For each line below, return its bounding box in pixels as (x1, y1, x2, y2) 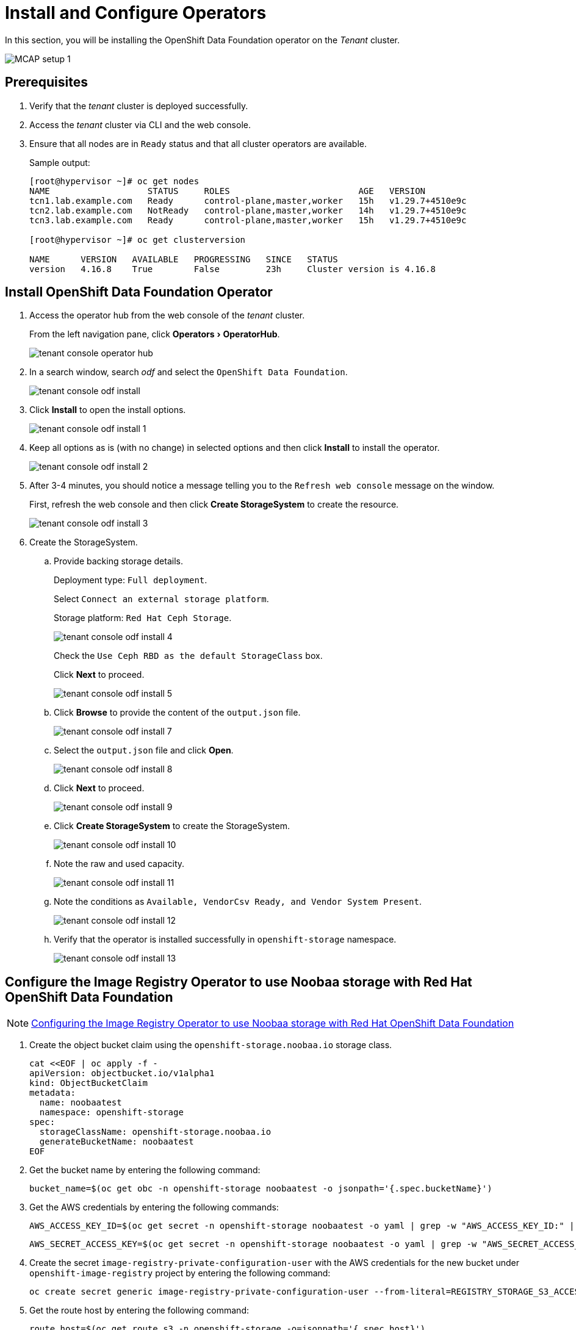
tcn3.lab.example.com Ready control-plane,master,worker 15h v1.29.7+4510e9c (29, 215, 467, 225)
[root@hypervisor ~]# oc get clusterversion (29, 234, 246, 245)
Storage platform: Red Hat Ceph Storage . (54, 613, 232, 624)
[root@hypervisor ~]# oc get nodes (29, 176, 200, 186)
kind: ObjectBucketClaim (29, 1078, 148, 1088)
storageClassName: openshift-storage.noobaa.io (39, 1127, 272, 1137)
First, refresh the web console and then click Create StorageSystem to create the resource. (29, 499, 399, 510)
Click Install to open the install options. (29, 404, 186, 415)
